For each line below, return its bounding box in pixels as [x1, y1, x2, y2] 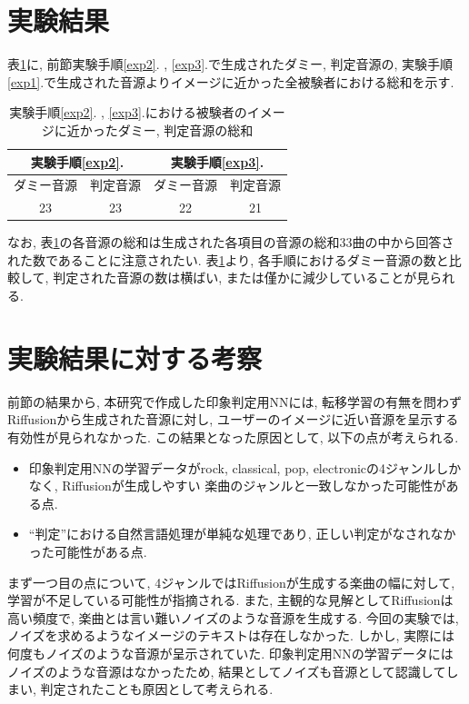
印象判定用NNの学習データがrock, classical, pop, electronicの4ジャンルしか [28, 458, 462, 477]
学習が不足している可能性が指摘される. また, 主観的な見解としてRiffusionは [7, 590, 454, 610]
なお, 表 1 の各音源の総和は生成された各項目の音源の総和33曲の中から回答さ [7, 233, 454, 252]
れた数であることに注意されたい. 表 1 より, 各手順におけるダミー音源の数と [7, 250, 449, 269]
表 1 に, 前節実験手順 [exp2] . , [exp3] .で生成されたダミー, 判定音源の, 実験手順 [7, 55, 454, 74]
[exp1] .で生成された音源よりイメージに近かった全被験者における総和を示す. [7, 72, 454, 91]
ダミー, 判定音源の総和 [117, 120, 254, 139]
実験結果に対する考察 [7, 339, 263, 376]
